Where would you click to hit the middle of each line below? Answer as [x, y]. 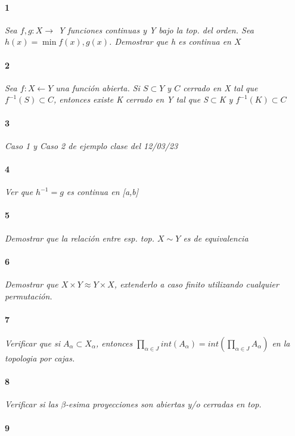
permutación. [29, 296]
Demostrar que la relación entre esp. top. [80, 238]
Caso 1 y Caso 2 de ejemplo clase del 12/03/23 [91, 145]
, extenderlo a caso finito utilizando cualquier [196, 284]
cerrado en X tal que [221, 87]
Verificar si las [32, 404]
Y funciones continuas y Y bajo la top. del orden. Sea [156, 30]
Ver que [19, 192]
